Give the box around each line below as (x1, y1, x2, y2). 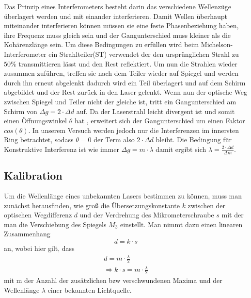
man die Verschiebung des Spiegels (4, 219, 107, 229)
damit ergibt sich (156, 144, 206, 154)
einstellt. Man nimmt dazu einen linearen (120, 219, 243, 229)
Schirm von (4, 106, 37, 116)
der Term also (94, 134, 135, 145)
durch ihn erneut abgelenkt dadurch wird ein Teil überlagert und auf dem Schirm (4, 77, 246, 87)
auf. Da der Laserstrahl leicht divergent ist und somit (76, 106, 235, 116)
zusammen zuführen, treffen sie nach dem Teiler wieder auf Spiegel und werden (4, 68, 239, 78)
